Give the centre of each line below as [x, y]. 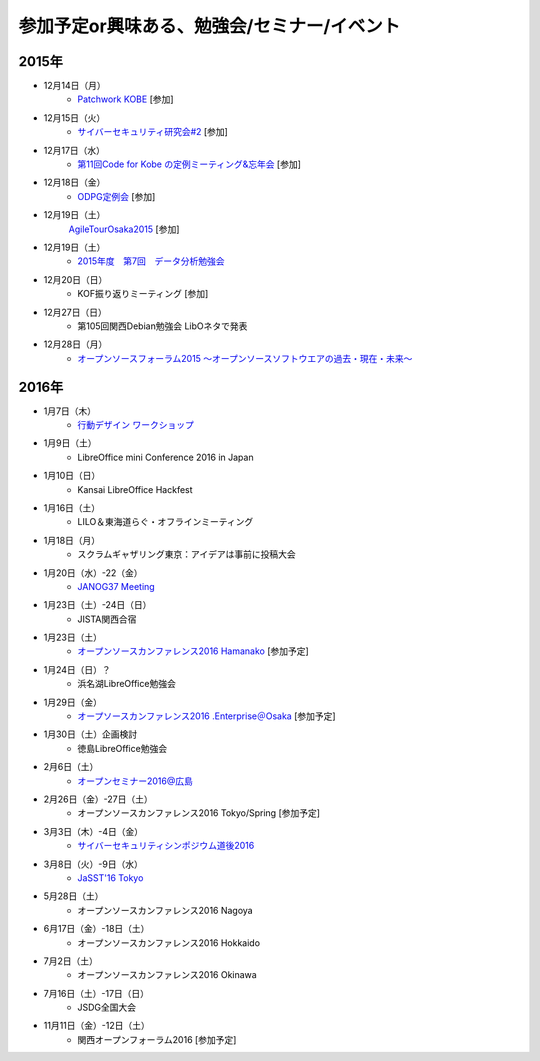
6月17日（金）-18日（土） [96, 929]
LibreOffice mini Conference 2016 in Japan [165, 457]
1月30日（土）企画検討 [90, 734]
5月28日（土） [73, 896]
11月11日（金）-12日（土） [96, 1026]
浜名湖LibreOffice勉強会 [127, 684]
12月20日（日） [75, 279]
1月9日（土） [70, 443]
